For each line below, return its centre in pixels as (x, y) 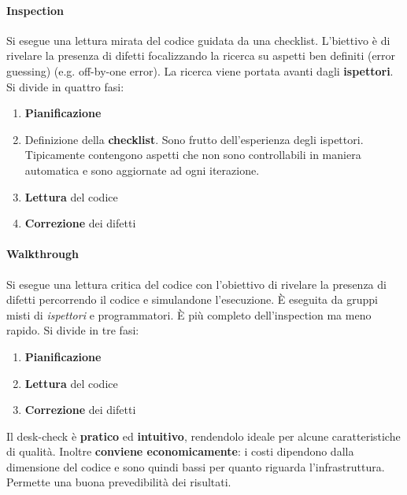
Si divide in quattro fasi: (65, 86)
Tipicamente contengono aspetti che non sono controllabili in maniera (193, 155)
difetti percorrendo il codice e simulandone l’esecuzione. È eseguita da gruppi (192, 299)
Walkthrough (43, 254)
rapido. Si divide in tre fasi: (73, 330)
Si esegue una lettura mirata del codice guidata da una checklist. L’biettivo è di (198, 40)
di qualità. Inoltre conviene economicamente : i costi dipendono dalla (180, 451)
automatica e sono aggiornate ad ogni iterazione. (142, 170)
